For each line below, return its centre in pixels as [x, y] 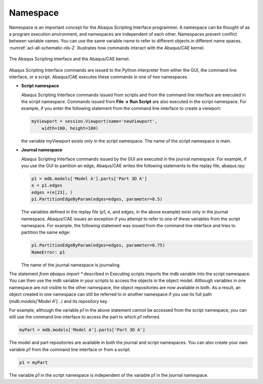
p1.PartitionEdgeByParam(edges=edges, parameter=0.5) [97, 199]
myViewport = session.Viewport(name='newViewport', [94, 121]
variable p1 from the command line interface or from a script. [70, 349]
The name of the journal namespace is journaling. [71, 265]
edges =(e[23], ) [52, 192]
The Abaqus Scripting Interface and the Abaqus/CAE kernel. [69, 59]
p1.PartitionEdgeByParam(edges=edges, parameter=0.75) [98, 245]
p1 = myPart [34, 362]
